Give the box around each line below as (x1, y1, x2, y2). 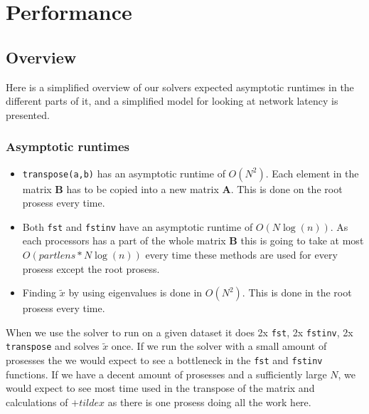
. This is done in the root (242, 285, 352, 300)
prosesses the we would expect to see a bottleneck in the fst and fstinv (6, 353, 323, 368)
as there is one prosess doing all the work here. (107, 394, 311, 409)
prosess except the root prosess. (22, 261, 160, 276)
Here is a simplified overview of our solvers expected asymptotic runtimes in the (6, 79, 354, 94)
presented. (6, 107, 50, 122)
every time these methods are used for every (145, 247, 338, 262)
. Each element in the (265, 165, 359, 180)
